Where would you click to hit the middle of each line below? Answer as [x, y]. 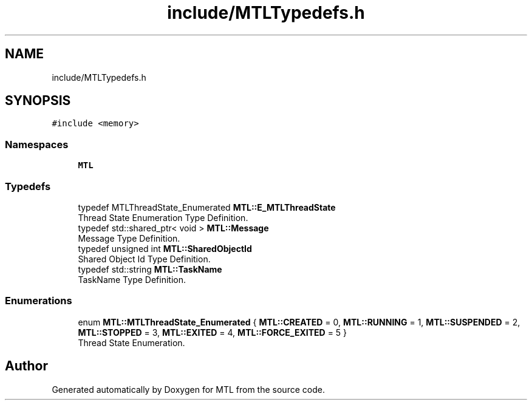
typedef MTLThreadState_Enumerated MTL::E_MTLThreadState [207, 207]
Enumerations [39, 301]
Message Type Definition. [129, 238]
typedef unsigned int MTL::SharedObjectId [165, 248]
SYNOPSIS [38, 101]
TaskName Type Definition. [132, 279]
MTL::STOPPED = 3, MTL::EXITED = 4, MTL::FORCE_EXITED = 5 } [213, 332]
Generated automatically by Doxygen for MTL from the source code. [188, 389]
